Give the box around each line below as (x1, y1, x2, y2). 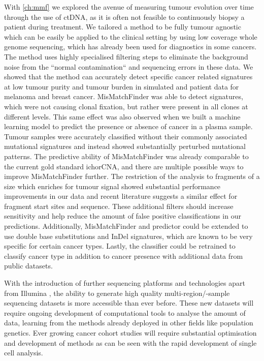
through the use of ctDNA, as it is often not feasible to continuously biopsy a (4, 11, 245, 22)
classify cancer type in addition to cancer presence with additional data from (4, 250, 243, 261)
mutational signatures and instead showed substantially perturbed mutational (4, 141, 246, 152)
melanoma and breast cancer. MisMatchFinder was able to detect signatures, (4, 91, 243, 102)
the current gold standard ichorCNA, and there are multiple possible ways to (4, 161, 244, 171)
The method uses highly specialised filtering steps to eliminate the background (4, 51, 248, 62)
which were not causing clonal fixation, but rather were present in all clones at (4, 101, 248, 111)
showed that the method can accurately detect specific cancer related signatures (4, 71, 253, 82)
